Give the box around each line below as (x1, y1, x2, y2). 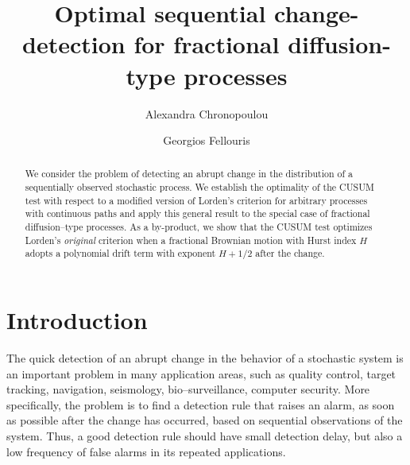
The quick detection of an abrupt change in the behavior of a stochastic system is (6, 350, 404, 366)
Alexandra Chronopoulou (145, 105, 269, 122)
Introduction (6, 304, 148, 336)
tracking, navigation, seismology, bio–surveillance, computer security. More (6, 381, 370, 397)
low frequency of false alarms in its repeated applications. (6, 443, 286, 459)
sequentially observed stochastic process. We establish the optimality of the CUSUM (25, 180, 375, 194)
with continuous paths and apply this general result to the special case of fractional (25, 207, 370, 220)
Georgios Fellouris (163, 132, 250, 149)
